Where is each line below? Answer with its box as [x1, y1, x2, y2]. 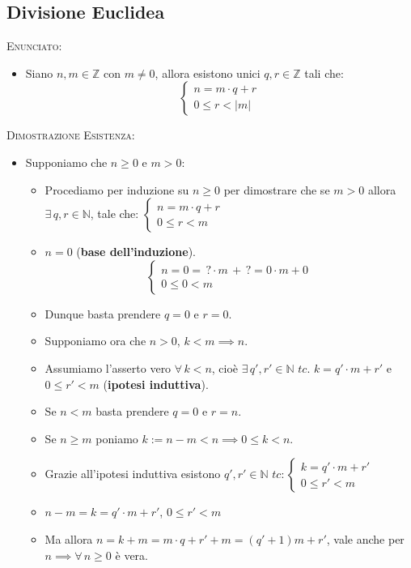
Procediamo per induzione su [44, 181, 189, 198]
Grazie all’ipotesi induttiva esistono [44, 465, 221, 482]
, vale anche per [326, 530, 405, 547]
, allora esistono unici [155, 64, 261, 81]
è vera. [115, 546, 148, 563]
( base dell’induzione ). [76, 243, 196, 260]
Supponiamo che [25, 153, 108, 170]
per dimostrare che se [223, 181, 330, 198]
